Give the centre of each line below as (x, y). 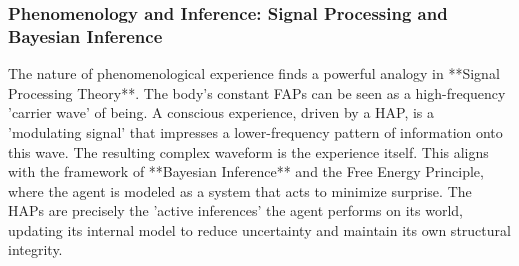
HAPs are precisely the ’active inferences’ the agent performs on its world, (235, 210)
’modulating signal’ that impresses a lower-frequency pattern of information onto (255, 131)
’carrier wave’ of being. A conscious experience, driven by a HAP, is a (221, 112)
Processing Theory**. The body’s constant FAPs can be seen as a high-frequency (257, 92)
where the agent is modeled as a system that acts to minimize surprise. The (240, 190)
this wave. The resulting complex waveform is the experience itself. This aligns (248, 151)
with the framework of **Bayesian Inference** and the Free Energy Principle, (246, 171)
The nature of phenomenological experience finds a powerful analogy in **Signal (254, 73)
